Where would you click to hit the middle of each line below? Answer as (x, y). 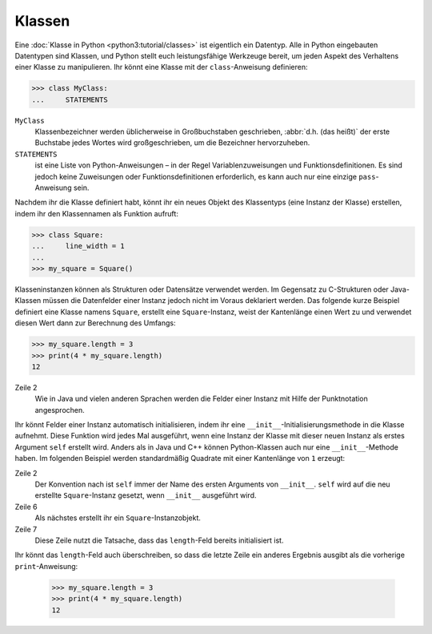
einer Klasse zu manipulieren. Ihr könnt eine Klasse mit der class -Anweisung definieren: (161, 67)
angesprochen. (60, 410)
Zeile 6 (26, 507)
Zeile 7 (26, 529)
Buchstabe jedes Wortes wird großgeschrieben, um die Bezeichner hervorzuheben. (172, 143)
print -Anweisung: (46, 566)
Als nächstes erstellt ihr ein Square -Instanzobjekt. (118, 518)
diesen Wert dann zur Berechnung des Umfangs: (95, 323)
